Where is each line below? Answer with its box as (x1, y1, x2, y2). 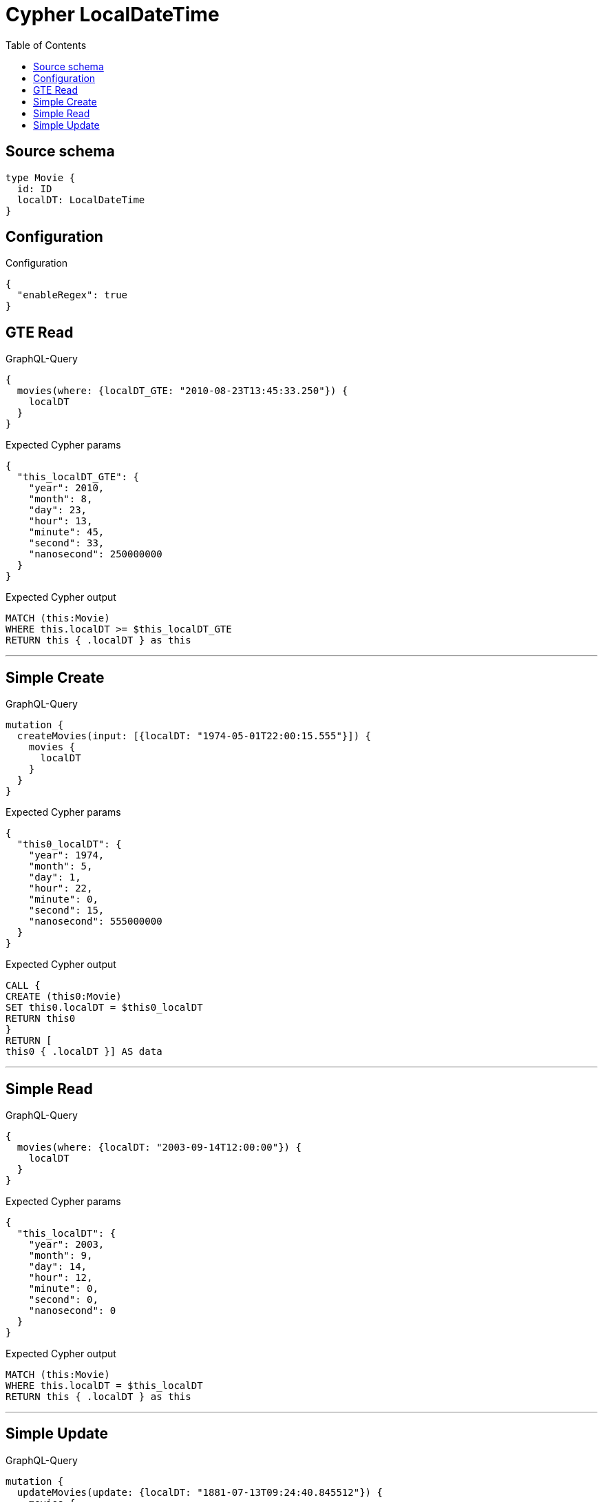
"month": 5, (28, 861, 93, 872)
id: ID (17, 183, 52, 194)
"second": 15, (28, 905, 105, 916)
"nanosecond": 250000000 (28, 548, 162, 560)
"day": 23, (28, 504, 87, 516)
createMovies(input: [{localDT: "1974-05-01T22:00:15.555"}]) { (17, 730, 372, 742)
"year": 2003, (28, 1238, 105, 1250)
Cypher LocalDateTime (6, 3, 220, 26)
